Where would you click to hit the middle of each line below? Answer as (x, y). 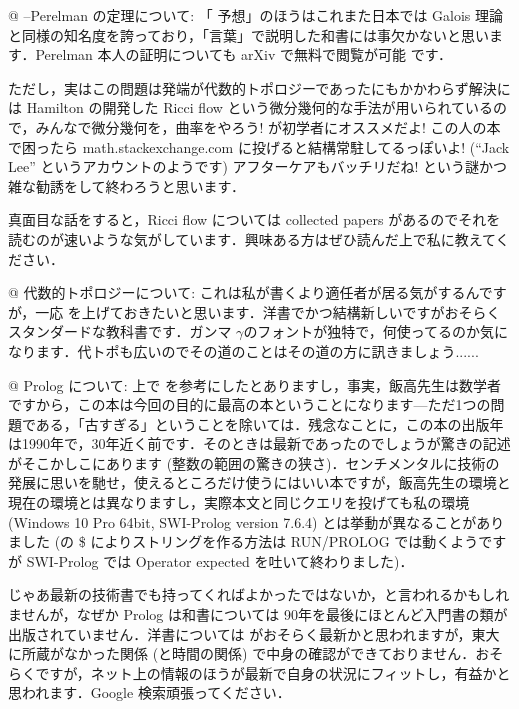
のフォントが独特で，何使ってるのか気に (376, 331)
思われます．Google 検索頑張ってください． (149, 692)
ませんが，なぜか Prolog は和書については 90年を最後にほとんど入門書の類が (258, 614)
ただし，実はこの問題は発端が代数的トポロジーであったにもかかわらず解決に (259, 87)
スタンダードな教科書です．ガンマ (120, 331)
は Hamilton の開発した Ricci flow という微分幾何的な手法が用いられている (251, 107)
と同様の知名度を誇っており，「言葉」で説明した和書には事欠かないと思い (248, 34)
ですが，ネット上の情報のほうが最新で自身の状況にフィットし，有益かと (273, 672)
